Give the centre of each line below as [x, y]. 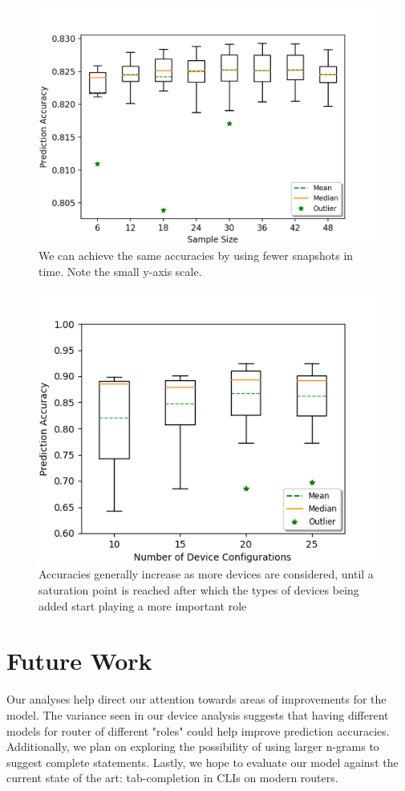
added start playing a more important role [143, 605]
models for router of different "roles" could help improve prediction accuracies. [198, 730]
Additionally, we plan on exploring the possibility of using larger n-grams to [193, 746]
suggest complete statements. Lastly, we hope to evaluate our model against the [202, 762]
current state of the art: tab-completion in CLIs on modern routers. [172, 778]
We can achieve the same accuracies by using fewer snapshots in [196, 256]
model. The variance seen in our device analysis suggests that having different [198, 714]
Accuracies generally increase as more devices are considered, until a [206, 574]
